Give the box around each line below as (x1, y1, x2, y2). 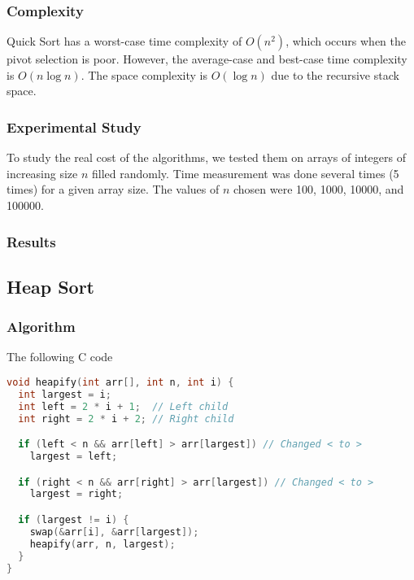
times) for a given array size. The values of (7, 181, 220, 198)
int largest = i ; (18, 388, 111, 400)
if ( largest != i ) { (18, 514, 129, 525)
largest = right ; (29, 488, 124, 500)
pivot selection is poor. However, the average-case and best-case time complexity (7, 50, 407, 68)
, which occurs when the (285, 33, 407, 50)
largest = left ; (29, 451, 118, 463)
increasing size (7, 164, 78, 181)
